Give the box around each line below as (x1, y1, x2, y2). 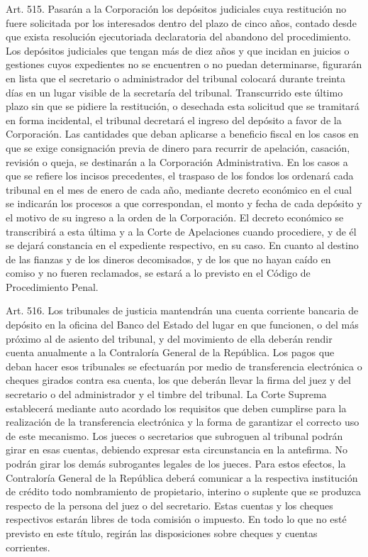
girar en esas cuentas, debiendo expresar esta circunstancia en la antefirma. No (6, 442, 348, 457)
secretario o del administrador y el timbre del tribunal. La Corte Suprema (6, 387, 327, 402)
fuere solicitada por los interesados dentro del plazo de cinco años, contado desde (6, 15, 357, 30)
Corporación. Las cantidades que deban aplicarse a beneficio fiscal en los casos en (6, 126, 359, 141)
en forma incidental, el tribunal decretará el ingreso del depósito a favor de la (6, 112, 342, 127)
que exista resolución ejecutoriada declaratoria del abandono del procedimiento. (6, 29, 351, 44)
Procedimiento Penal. (6, 279, 99, 294)
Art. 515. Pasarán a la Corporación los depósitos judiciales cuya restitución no (6, 1, 347, 16)
